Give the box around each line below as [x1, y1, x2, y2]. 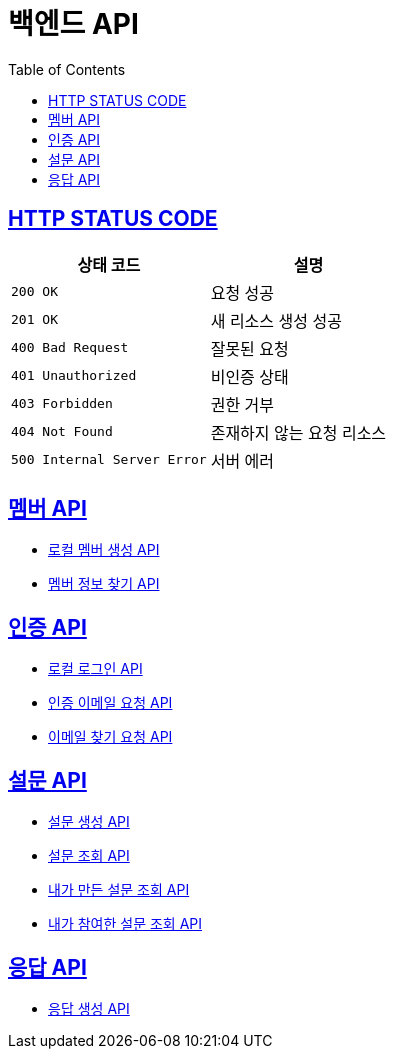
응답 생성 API [48, 999, 130, 1017]
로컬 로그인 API [48, 660, 143, 678]
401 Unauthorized [11, 368, 137, 384]
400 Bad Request [11, 340, 129, 356]
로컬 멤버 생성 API [48, 541, 160, 559]
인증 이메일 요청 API [48, 694, 173, 712]
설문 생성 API [48, 813, 130, 831]
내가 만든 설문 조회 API [48, 881, 190, 899]
